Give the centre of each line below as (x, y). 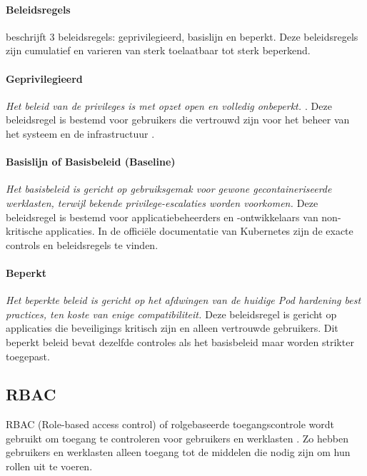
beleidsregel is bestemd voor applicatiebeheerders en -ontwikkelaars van (162, 217)
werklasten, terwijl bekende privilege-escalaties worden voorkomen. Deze (162, 202)
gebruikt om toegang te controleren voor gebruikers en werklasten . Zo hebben (177, 438)
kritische (24, 231)
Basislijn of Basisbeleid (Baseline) (91, 162)
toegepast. (28, 356)
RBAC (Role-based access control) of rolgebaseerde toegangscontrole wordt (170, 424)
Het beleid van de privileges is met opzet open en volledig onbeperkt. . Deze (169, 105)
